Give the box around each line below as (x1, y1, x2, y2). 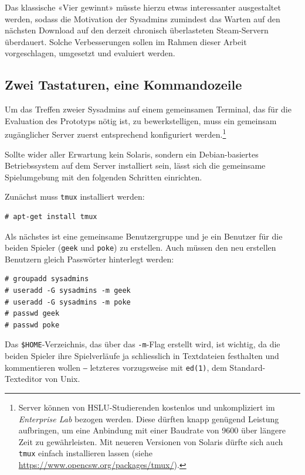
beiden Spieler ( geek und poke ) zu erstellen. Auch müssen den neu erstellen (5, 241, 276, 254)
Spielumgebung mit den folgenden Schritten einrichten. (5, 170, 202, 183)
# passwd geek (5, 309, 60, 318)
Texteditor (5, 373, 42, 385)
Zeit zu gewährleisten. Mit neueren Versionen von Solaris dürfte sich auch (18, 435, 283, 447)
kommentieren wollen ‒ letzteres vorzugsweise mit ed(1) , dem (5, 361, 227, 373)
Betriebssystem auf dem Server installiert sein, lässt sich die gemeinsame (5, 159, 266, 172)
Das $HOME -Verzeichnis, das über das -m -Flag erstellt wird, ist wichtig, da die (5, 338, 280, 350)
